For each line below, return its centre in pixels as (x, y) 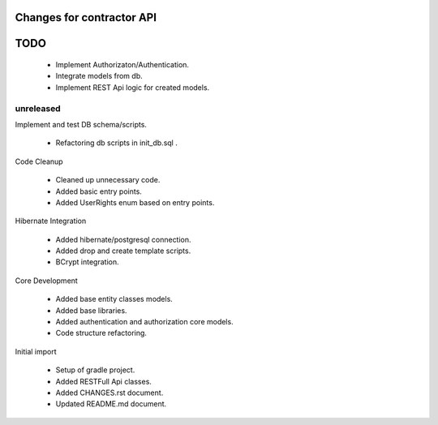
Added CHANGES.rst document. (109, 393)
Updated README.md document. (111, 404)
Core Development (47, 281)
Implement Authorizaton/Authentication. (122, 65)
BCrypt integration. (87, 262)
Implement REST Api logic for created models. (133, 87)
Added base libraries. (91, 310)
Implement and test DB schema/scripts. (81, 124)
